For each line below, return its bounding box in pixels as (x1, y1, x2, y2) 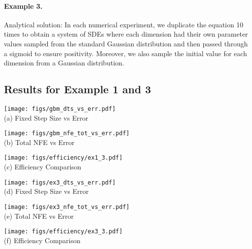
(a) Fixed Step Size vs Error (4, 112, 88, 123)
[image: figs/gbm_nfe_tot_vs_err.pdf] (4, 130, 130, 137)
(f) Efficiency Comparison (4, 235, 81, 245)
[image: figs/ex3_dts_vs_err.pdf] (4, 179, 116, 186)
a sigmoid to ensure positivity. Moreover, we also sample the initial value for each (4, 48, 247, 58)
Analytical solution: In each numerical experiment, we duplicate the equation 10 (4, 19, 243, 29)
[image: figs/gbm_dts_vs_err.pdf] (4, 105, 116, 112)
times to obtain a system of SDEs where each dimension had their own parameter (4, 29, 248, 39)
